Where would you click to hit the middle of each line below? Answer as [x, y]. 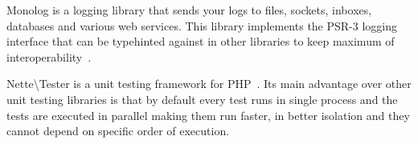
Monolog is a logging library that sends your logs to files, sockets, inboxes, [189, 10]
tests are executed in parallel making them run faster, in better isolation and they [208, 115]
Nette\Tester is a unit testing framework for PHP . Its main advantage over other [209, 84]
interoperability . [49, 56]
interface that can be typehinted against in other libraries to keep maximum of [201, 41]
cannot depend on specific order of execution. [118, 131]
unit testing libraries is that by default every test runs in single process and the [202, 99]
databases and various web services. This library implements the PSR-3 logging [202, 25]
